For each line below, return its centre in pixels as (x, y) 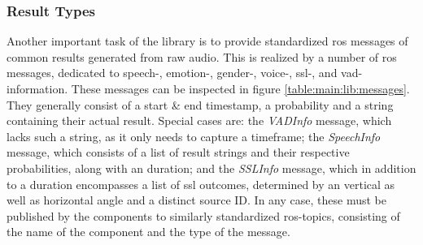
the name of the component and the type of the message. (148, 232)
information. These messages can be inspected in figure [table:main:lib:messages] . (208, 88)
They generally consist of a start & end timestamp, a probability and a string (200, 104)
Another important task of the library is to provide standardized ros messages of (207, 41)
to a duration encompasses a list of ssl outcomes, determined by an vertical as (201, 184)
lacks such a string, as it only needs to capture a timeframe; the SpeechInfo (194, 136)
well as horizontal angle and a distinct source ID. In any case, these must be (196, 200)
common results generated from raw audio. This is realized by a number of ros (202, 56)
